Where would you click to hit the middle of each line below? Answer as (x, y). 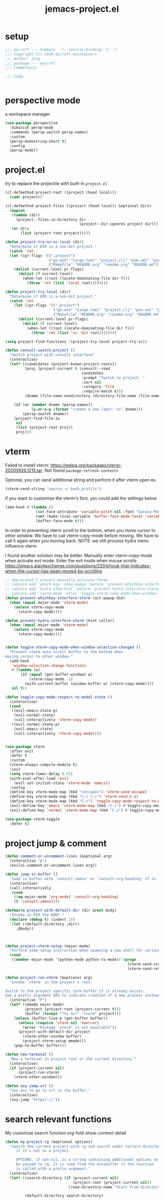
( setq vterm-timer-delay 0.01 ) (41, 774)
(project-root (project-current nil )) (112, 1182)
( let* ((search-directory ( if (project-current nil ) (64, 1178)
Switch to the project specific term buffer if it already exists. (75, 991)
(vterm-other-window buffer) (52, 1037)
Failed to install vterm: (27, 465)
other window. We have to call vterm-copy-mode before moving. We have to (82, 535)
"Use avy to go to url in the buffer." (50, 1091)
